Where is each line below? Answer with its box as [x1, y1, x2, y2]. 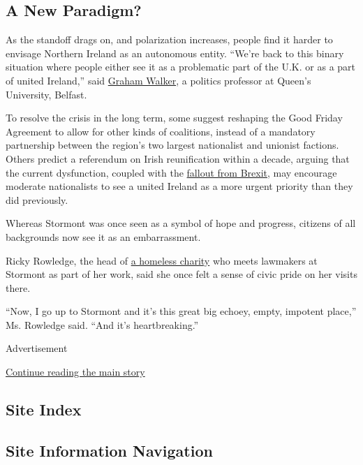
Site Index [6, 399, 82, 420]
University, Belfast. [6, 87, 87, 101]
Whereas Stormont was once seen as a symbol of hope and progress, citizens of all [6, 216, 356, 230]
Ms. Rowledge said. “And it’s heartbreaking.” [6, 317, 199, 332]
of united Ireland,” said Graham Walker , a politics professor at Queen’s [6, 73, 311, 87]
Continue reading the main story [6, 364, 145, 379]
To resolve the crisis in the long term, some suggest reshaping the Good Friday [6, 110, 343, 125]
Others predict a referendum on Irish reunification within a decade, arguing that [6, 151, 350, 165]
